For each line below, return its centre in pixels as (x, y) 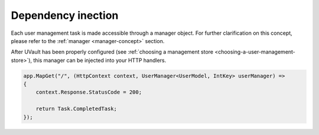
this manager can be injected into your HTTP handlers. (100, 60)
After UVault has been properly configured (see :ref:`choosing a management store (112, 52)
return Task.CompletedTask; (77, 109)
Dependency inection (65, 15)
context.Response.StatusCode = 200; (89, 92)
